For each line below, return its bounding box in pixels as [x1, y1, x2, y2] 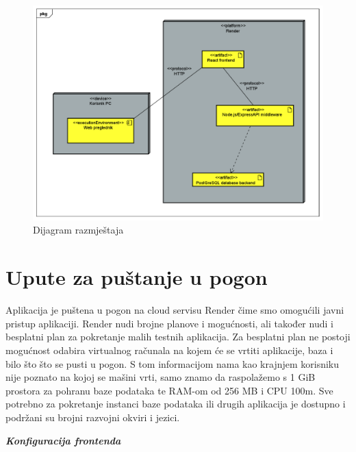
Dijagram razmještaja [33, 223, 124, 237]
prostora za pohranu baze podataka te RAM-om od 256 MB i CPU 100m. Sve [5, 383, 333, 397]
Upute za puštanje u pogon [5, 263, 268, 291]
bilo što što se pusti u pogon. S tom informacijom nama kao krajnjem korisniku [5, 356, 340, 371]
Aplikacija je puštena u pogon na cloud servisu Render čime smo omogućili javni [5, 303, 344, 317]
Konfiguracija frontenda [5, 433, 121, 447]
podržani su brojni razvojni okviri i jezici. [5, 410, 180, 424]
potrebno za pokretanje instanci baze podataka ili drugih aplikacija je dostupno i [5, 397, 346, 411]
